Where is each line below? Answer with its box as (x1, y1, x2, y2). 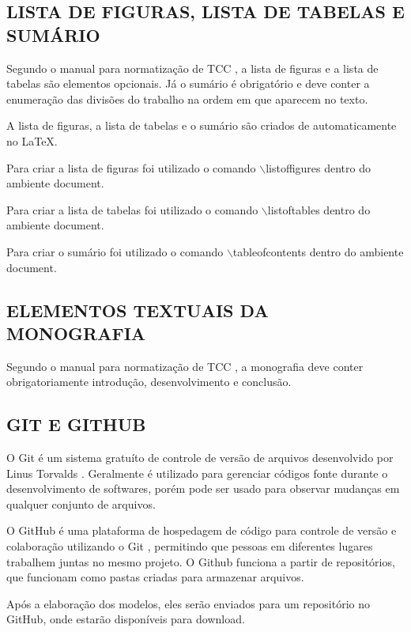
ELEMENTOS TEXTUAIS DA (6, 297, 269, 322)
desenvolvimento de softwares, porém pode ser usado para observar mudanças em (6, 480, 400, 497)
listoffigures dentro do (266, 159, 371, 176)
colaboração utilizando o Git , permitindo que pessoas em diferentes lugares (6, 538, 373, 554)
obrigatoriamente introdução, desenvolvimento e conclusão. (6, 373, 292, 390)
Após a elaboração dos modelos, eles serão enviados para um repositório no (6, 595, 370, 611)
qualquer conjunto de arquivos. (6, 495, 156, 512)
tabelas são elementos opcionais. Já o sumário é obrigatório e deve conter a (6, 75, 370, 92)
